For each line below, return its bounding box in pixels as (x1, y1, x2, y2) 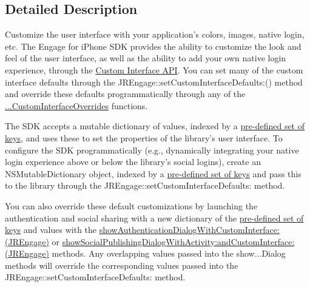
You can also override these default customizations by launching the (5, 199, 258, 212)
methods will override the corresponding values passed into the (5, 258, 238, 271)
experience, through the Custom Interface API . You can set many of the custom (5, 63, 303, 76)
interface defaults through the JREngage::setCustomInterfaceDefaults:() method (5, 75, 303, 88)
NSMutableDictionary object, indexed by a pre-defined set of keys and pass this (5, 167, 302, 180)
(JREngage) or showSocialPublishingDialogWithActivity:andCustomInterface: (5, 235, 295, 248)
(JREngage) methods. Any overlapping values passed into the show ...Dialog (5, 247, 286, 260)
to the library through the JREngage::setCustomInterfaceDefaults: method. (5, 179, 285, 192)
